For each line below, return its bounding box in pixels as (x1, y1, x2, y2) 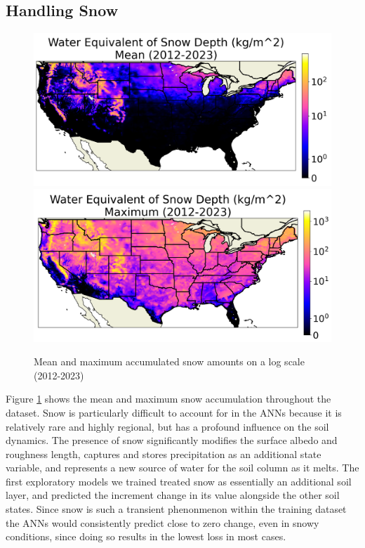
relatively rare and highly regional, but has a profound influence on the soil (6, 419, 329, 433)
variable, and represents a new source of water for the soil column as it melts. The (6, 460, 359, 475)
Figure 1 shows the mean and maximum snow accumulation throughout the (6, 391, 331, 406)
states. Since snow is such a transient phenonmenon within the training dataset (6, 502, 347, 516)
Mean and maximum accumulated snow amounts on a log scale (34, 354, 305, 369)
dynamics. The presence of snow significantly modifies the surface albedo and (6, 433, 338, 448)
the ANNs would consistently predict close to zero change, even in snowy (6, 515, 319, 530)
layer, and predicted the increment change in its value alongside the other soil (6, 488, 340, 502)
